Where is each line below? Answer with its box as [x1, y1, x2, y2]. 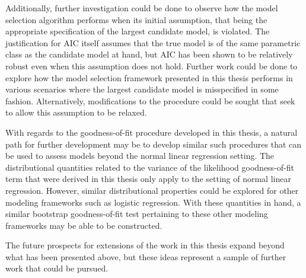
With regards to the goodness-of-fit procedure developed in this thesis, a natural [5, 126, 298, 138]
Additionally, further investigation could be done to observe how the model [5, 2, 278, 14]
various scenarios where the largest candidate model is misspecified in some [5, 83, 279, 95]
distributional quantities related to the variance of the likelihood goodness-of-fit [5, 161, 294, 173]
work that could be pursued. [5, 262, 109, 274]
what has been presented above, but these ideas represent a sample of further [5, 250, 286, 263]
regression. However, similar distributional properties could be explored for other [5, 184, 299, 196]
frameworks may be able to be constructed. [5, 219, 162, 231]
